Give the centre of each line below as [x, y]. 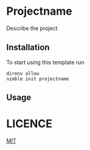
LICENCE [29, 124]
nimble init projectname [38, 79]
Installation [28, 47]
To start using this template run [45, 62]
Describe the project [32, 28]
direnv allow [23, 73]
